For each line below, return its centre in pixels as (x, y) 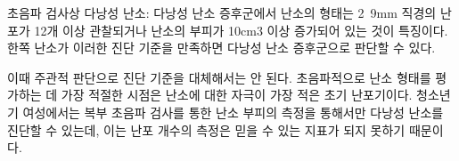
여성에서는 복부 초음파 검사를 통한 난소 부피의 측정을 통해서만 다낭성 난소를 (233, 112)
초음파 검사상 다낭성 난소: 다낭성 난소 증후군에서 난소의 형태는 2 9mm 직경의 (222, 12)
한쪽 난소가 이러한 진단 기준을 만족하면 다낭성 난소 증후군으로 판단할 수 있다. (221, 48)
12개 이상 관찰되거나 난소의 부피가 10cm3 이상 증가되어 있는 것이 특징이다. (241, 30)
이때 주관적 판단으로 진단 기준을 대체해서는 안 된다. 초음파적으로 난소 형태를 (219, 77)
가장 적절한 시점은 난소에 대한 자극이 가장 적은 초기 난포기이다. (237, 95)
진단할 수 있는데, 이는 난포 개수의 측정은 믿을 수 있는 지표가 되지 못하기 (206, 129)
